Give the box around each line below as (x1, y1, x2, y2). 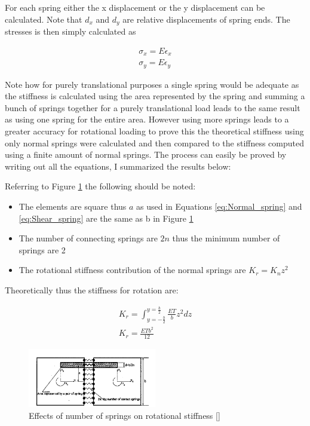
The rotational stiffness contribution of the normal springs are (19, 263, 246, 276)
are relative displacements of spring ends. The (122, 13, 290, 25)
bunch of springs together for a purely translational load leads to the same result (5, 101, 300, 114)
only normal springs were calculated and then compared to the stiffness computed (5, 136, 305, 149)
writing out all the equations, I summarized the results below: (5, 160, 231, 172)
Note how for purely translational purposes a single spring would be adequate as (5, 78, 299, 90)
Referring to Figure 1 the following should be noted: (5, 180, 196, 192)
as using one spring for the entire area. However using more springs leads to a (5, 113, 289, 125)
